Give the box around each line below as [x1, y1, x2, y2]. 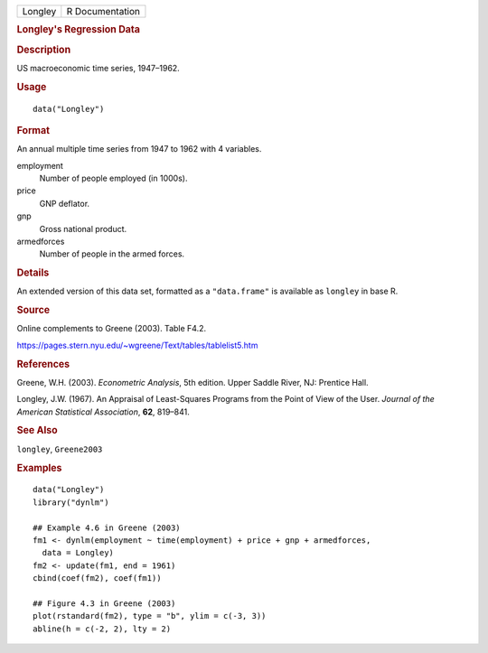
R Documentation [66, 5, 140, 17]
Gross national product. [39, 223, 127, 234]
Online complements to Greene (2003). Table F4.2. [16, 323, 207, 334]
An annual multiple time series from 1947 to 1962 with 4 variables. [16, 144, 262, 154]
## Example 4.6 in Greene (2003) [33, 522, 181, 533]
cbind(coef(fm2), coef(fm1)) [33, 574, 162, 583]
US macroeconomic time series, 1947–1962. [16, 62, 180, 73]
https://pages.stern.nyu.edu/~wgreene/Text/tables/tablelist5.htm [16, 340, 258, 350]
